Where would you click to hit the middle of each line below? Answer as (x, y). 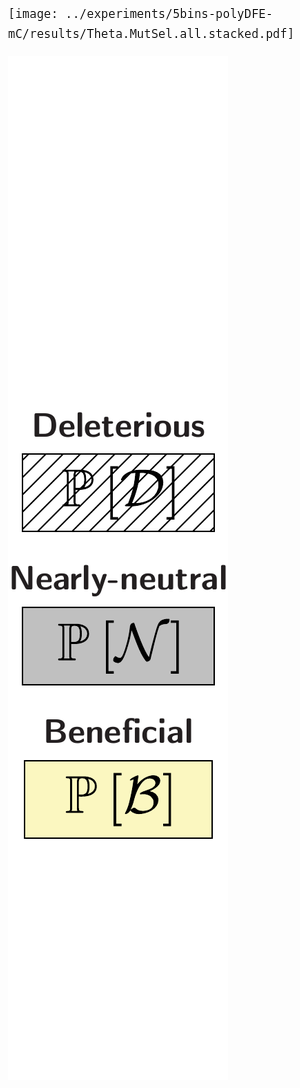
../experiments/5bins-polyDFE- (169, 14)
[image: (33, 14)
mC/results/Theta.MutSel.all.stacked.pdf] (151, 33)
